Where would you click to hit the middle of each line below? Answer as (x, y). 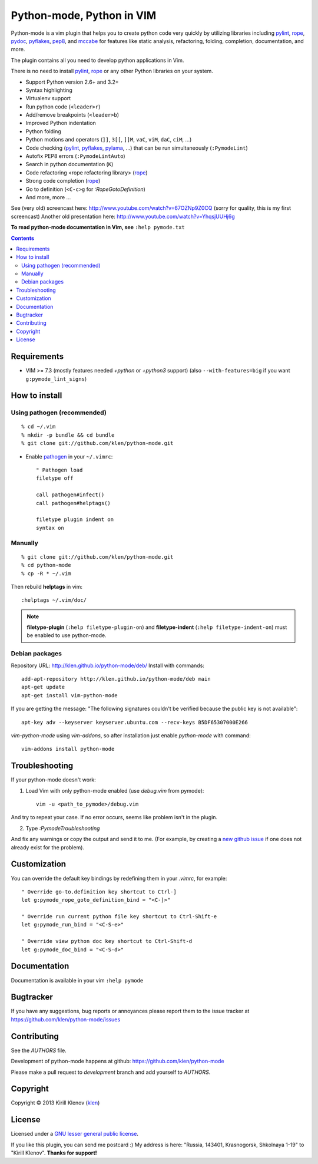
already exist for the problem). (48, 847)
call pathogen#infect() (70, 495)
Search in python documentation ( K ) (69, 164)
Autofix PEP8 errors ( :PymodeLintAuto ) (76, 156)
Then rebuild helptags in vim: (47, 586)
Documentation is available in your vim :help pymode (77, 980)
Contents (23, 238)
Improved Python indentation (61, 123)
